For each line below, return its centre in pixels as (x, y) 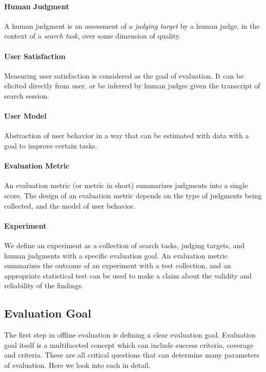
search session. (27, 95)
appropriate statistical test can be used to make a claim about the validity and (128, 275)
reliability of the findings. (44, 285)
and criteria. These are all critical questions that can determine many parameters (132, 355)
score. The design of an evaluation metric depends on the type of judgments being (133, 195)
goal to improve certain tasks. (51, 145)
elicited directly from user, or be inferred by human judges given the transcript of (132, 86)
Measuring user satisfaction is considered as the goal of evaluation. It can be (124, 75)
